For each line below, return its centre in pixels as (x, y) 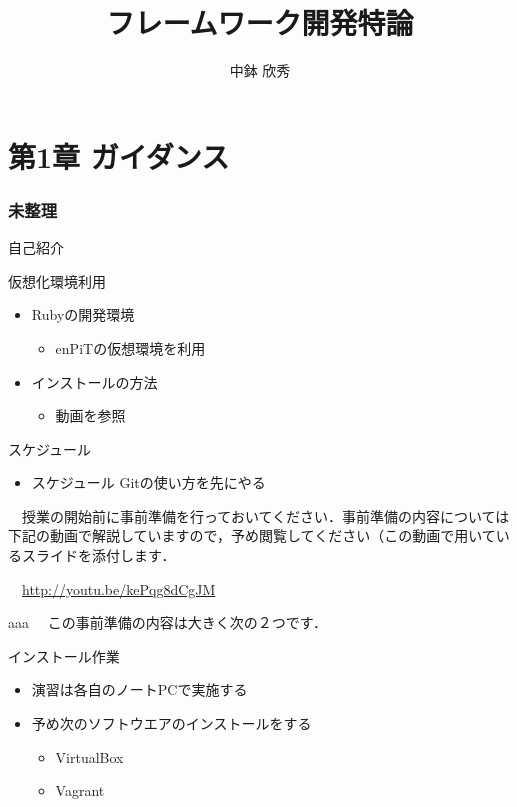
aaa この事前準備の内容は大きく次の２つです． (168, 622)
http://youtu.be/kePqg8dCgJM (119, 588)
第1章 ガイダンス (119, 155)
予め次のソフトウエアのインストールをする (171, 723)
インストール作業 (64, 655)
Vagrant (80, 790)
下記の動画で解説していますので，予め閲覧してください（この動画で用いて (252, 535)
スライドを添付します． (98, 555)
